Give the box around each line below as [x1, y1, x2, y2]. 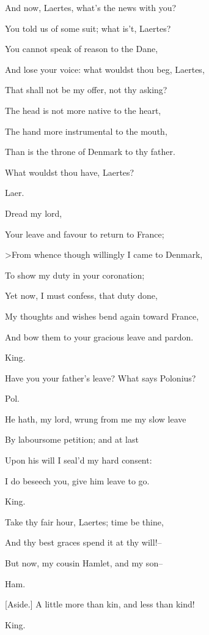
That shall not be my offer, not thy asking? [5, 83, 167, 96]
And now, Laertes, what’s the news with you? [5, 1, 177, 13]
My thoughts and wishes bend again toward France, [5, 309, 199, 322]
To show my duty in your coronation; [5, 268, 145, 281]
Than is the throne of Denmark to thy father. [5, 145, 175, 158]
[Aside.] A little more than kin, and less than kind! [5, 598, 195, 611]
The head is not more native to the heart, [5, 103, 161, 116]
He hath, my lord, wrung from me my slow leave [5, 412, 186, 425]
